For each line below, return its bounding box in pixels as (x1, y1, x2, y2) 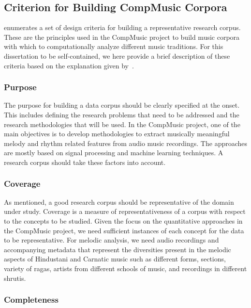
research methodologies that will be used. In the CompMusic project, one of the (4, 119, 240, 129)
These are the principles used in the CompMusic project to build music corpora (4, 32, 240, 42)
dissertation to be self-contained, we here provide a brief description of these (4, 50, 230, 61)
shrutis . (4, 273, 26, 283)
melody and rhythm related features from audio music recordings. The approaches (4, 138, 248, 148)
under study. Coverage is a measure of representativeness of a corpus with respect (4, 206, 246, 216)
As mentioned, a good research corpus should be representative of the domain (4, 196, 234, 207)
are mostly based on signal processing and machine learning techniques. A (4, 147, 223, 158)
